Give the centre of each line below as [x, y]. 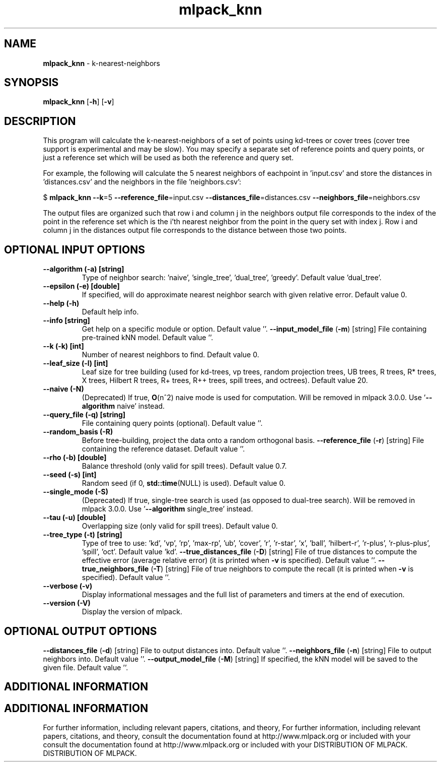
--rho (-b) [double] [75, 458]
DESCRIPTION [40, 121]
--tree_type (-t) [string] [83, 535]
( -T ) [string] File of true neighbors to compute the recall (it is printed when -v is [282, 569]
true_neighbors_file [115, 569]
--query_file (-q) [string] [84, 415]
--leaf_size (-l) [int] [76, 363]
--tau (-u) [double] [75, 518]
